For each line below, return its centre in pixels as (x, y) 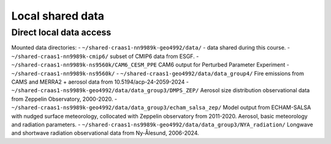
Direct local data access (61, 32)
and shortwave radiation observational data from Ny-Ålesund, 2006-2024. (105, 133)
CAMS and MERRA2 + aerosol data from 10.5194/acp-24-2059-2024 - (100, 82)
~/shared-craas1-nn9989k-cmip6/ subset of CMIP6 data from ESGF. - (105, 56)
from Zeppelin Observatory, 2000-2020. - (64, 99)
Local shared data (58, 16)
